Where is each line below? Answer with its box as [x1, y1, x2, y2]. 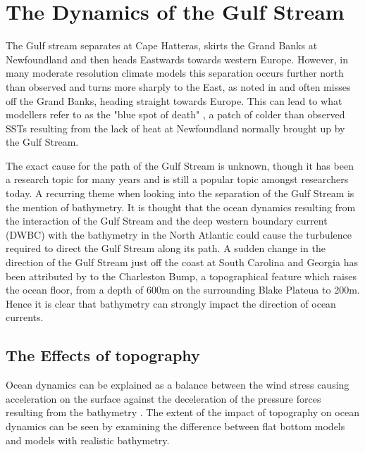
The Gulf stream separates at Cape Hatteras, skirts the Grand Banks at [6, 38, 318, 53]
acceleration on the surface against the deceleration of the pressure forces [6, 391, 321, 406]
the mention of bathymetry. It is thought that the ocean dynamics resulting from [6, 199, 356, 214]
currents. [6, 310, 44, 325]
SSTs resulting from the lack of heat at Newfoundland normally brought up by [6, 120, 345, 135]
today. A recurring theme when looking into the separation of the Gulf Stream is [6, 186, 354, 201]
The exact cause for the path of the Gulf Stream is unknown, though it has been [6, 158, 354, 172]
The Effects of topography [6, 344, 200, 366]
